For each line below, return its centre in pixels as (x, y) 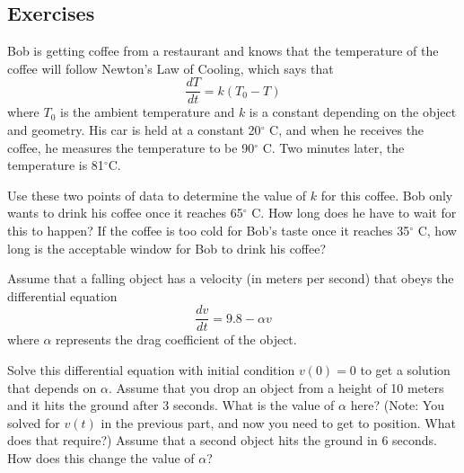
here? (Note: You (397, 405)
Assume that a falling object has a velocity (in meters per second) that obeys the (231, 278)
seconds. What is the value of (254, 405)
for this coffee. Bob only (387, 195)
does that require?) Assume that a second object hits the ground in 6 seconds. (222, 440)
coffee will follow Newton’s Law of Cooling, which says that (171, 68)
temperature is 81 (56, 165)
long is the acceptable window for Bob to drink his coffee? (167, 248)
